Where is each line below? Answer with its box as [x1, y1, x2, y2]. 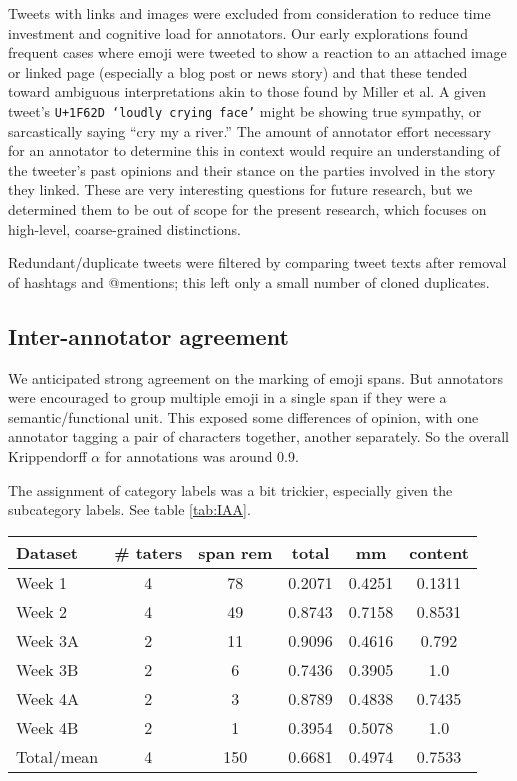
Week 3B [16, 657, 79, 681]
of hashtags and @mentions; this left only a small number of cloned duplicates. [8, 271, 490, 292]
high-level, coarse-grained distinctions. [8, 218, 241, 239]
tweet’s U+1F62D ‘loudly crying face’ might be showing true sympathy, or [8, 100, 482, 121]
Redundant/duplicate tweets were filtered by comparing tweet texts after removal [8, 252, 507, 273]
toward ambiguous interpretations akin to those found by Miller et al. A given [8, 81, 486, 102]
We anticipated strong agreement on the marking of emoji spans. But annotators [8, 367, 503, 388]
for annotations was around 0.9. [104, 445, 299, 466]
